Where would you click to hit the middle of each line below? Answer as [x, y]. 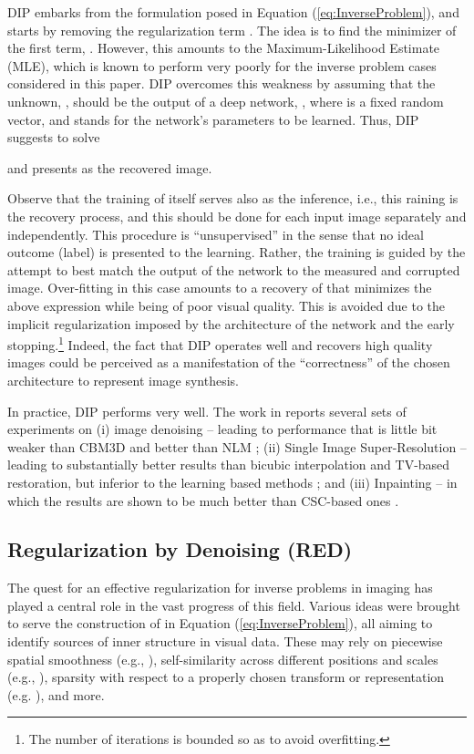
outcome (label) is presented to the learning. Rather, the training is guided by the [237, 252]
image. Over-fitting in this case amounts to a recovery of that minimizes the [220, 288]
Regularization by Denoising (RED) [180, 549]
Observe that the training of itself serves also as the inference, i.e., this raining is [233, 198]
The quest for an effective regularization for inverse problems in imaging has [220, 588]
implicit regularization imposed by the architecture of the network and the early [231, 323]
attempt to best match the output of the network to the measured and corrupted [234, 269]
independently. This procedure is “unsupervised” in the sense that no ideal [216, 234]
